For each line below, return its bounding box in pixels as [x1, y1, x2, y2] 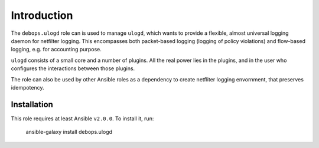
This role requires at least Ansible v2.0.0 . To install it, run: [11, 115, 154, 122]
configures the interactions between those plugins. [11, 65, 135, 72]
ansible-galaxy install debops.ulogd [25, 129, 112, 136]
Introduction [11, 9, 73, 22]
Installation [11, 99, 53, 109]
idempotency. [11, 84, 44, 91]
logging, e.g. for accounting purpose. [11, 46, 102, 53]
